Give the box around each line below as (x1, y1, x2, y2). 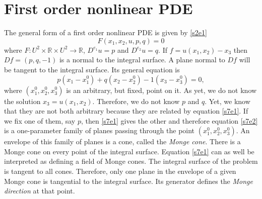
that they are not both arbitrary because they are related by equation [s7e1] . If (4, 106, 248, 116)
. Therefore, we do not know (92, 95, 180, 106)
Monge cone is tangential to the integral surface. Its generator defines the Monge (4, 175, 253, 186)
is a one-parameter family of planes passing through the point (4, 125, 195, 136)
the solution (4, 95, 41, 106)
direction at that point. (4, 185, 75, 196)
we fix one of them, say (4, 115, 76, 126)
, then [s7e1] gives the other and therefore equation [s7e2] (81, 115, 258, 126)
